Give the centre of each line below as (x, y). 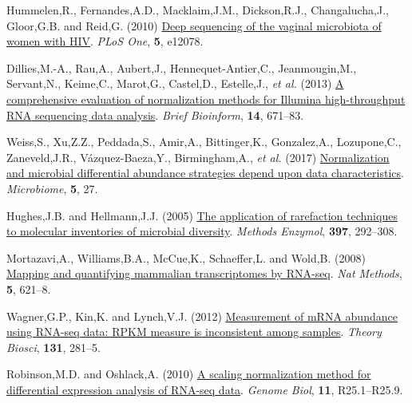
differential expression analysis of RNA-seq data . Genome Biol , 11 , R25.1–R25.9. (205, 389)
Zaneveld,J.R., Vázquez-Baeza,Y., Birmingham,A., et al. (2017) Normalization (198, 157)
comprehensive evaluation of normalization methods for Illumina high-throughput (206, 99)
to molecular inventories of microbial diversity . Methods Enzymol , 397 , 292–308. (202, 231)
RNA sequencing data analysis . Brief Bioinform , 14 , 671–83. (155, 115)
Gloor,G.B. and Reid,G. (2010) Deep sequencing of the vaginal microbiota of (194, 25)
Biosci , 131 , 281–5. (53, 347)
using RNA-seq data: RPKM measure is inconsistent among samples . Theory (194, 332)
